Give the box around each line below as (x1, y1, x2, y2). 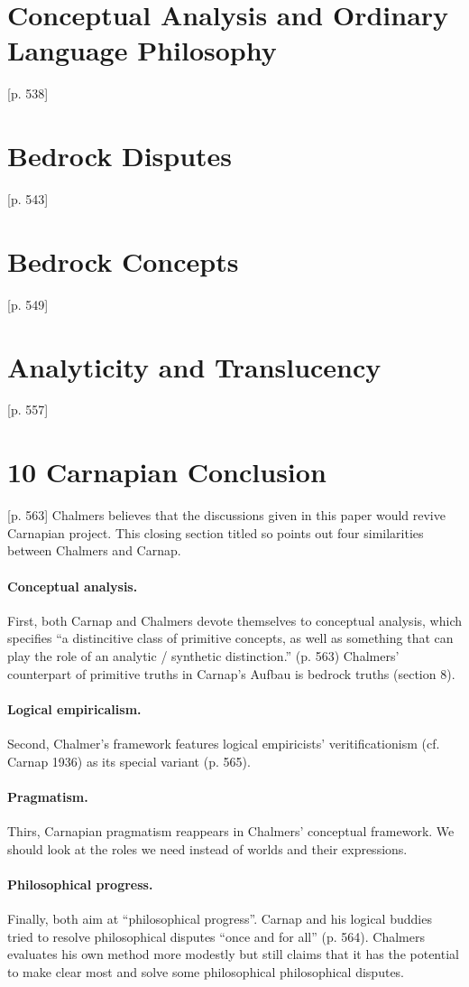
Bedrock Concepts (7, 242, 239, 279)
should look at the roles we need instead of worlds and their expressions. (7, 839, 408, 858)
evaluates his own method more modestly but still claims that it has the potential (7, 945, 459, 964)
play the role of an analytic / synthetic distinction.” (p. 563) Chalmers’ (7, 646, 400, 665)
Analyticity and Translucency (7, 348, 382, 385)
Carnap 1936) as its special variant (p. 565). (7, 751, 251, 770)
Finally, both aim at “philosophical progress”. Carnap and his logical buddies (7, 908, 432, 927)
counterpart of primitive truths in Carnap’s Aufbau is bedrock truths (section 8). (7, 664, 455, 683)
